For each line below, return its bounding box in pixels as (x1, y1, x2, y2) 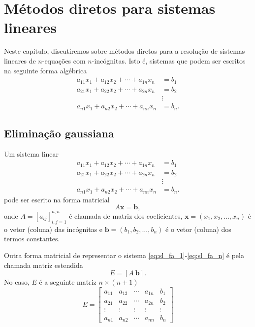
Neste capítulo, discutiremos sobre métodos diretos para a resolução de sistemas (4, 46, 245, 56)
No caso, (4, 277, 30, 287)
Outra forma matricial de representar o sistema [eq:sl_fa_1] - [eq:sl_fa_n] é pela (4, 250, 244, 260)
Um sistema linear (4, 148, 59, 159)
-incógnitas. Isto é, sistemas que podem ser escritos (92, 55, 246, 65)
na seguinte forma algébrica (4, 65, 87, 75)
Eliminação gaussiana (4, 125, 114, 140)
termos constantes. (4, 233, 60, 244)
